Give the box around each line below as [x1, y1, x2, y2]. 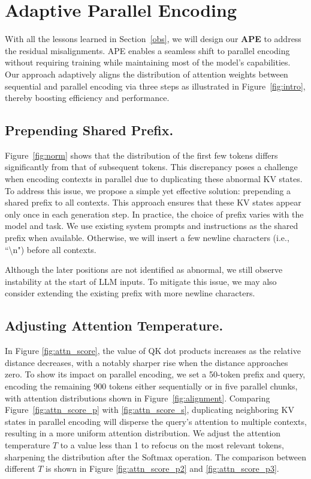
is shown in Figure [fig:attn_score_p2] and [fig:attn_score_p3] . [46, 462, 279, 475]
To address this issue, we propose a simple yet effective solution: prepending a [5, 184, 291, 197]
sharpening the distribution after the [5, 450, 140, 463]
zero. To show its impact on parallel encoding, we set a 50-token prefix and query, [5, 368, 306, 380]
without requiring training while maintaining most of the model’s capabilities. [5, 56, 291, 69]
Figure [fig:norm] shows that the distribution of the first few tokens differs [5, 148, 278, 161]
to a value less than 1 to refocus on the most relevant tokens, [60, 438, 285, 451]
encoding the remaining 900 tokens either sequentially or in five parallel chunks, [5, 380, 298, 392]
